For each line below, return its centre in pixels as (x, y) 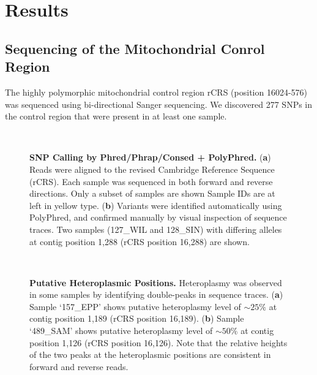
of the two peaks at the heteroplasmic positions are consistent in (150, 354)
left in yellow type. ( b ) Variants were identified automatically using (156, 205)
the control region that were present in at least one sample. (116, 116)
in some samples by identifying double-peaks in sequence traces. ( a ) (156, 294)
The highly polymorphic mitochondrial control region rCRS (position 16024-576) (156, 92)
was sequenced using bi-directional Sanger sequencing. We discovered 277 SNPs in (159, 104)
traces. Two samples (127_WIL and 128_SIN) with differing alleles (156, 229)
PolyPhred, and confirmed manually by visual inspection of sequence (158, 217)
